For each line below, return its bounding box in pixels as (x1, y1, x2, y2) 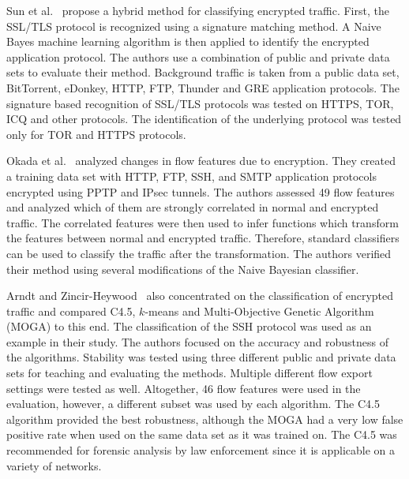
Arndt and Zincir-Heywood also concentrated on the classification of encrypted (6, 287, 394, 304)
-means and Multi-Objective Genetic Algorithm (144, 302, 374, 319)
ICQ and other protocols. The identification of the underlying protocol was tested (6, 110, 402, 127)
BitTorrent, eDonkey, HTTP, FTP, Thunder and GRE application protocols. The (6, 79, 400, 95)
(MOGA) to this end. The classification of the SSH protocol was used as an (6, 318, 372, 335)
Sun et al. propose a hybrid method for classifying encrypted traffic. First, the (6, 2, 389, 18)
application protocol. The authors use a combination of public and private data (6, 48, 390, 65)
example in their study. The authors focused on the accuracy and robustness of (6, 333, 389, 350)
